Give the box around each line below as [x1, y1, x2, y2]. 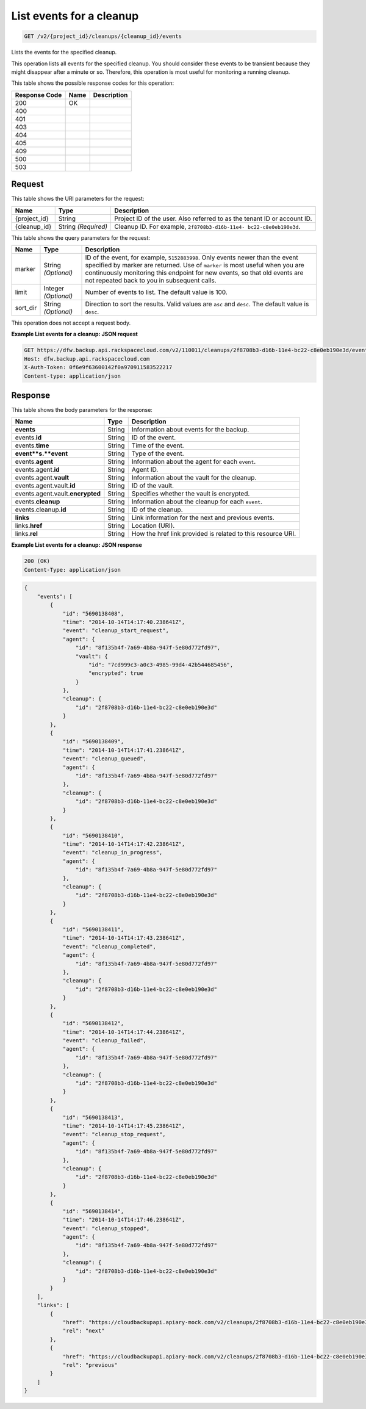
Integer [43, 284, 65, 292]
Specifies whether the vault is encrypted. [131, 489, 250, 498]
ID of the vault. [131, 481, 174, 490]
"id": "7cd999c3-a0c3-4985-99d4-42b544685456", [88, 661, 234, 668]
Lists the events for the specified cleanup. [11, 49, 117, 56]
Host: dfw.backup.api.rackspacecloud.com [24, 355, 150, 362]
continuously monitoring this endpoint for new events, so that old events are [85, 268, 304, 277]
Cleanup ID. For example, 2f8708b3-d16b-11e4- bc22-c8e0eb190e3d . [114, 222, 301, 231]
